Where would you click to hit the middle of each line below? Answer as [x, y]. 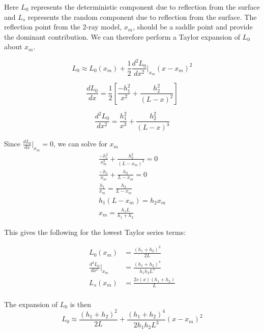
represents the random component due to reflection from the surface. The [142, 17]
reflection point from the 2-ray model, [63, 27]
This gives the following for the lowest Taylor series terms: [95, 232]
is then [80, 304]
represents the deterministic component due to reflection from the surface [145, 7]
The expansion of [31, 304]
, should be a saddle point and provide [193, 27]
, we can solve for [80, 144]
